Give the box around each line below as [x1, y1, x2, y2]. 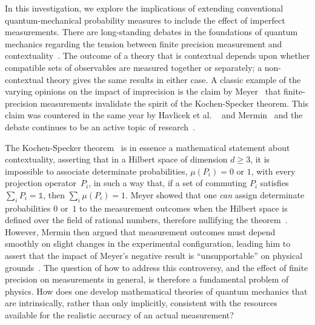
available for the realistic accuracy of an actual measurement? [5, 309, 234, 321]
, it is [250, 153, 270, 166]
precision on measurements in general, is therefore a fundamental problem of [5, 273, 289, 286]
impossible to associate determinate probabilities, [5, 164, 188, 177]
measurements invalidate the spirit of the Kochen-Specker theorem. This [40, 96, 309, 109]
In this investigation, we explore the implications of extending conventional [5, 2, 283, 14]
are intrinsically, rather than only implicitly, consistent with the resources [5, 297, 277, 309]
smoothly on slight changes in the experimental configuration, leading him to [5, 237, 291, 250]
